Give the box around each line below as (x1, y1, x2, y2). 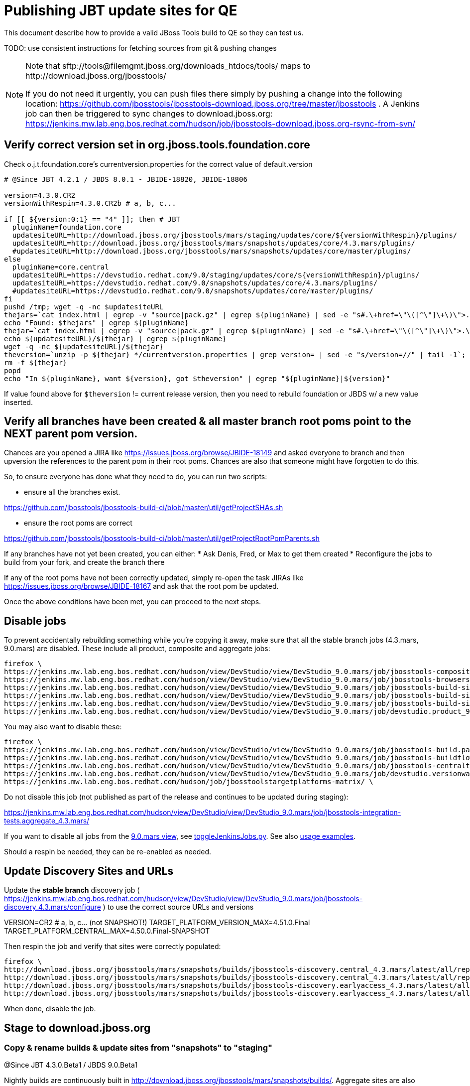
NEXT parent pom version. (4, 427, 138, 440)
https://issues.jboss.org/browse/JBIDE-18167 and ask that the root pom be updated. (4, 582, 279, 591)
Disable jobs (4, 614, 66, 627)
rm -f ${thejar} (4, 358, 67, 367)
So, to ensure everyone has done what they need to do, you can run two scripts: (4, 472, 267, 481)
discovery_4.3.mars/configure (4, 903, 101, 912)
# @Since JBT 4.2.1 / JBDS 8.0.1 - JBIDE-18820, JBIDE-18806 (4, 175, 247, 183)
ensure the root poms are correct (24, 519, 132, 528)
